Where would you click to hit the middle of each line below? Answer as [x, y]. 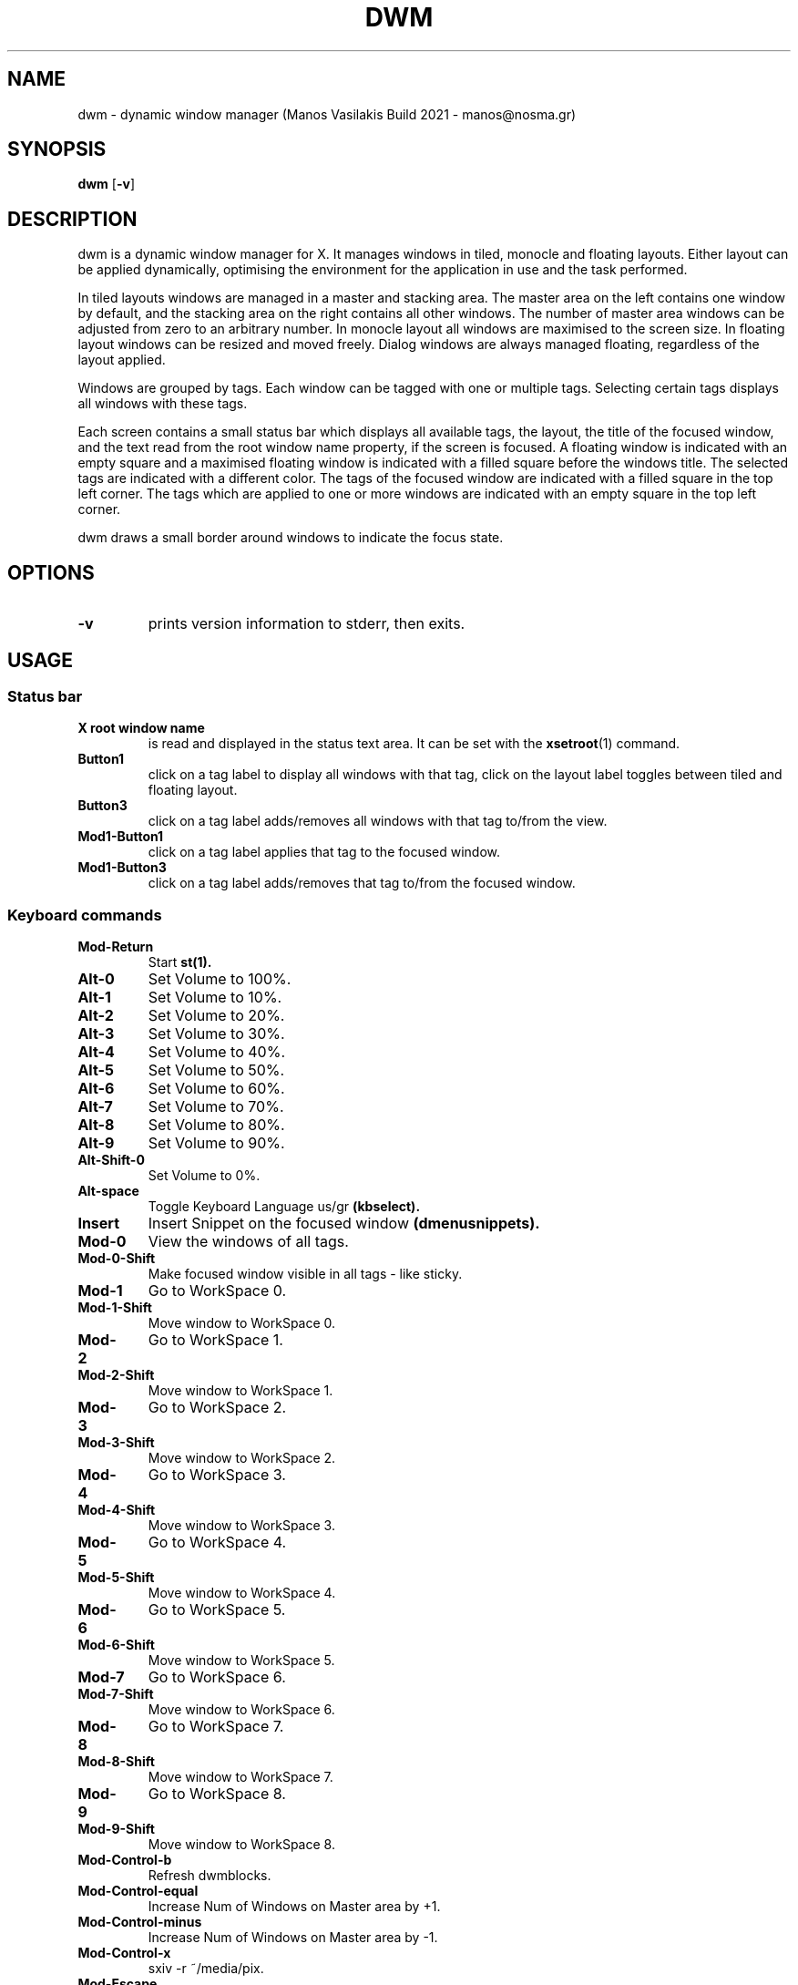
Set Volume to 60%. [216, 1089]
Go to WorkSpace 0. [217, 1291]
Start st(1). [180, 962]
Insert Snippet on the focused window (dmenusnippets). [344, 1224]
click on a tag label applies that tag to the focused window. [324, 852]
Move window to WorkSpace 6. [241, 1710]
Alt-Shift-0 [111, 1160]
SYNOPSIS [57, 149]
